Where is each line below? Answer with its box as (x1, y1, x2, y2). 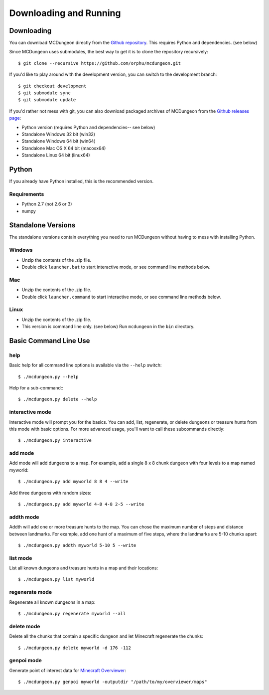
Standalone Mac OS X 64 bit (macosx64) (21, 145, 106, 151)
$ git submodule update (18, 97, 76, 103)
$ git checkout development (18, 83, 87, 89)
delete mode (9, 623, 40, 630)
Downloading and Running (9, 7, 121, 18)
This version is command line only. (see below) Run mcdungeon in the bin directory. (21, 324, 195, 330)
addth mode (9, 514, 39, 521)
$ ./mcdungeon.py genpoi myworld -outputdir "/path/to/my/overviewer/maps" (18, 679, 207, 685)
